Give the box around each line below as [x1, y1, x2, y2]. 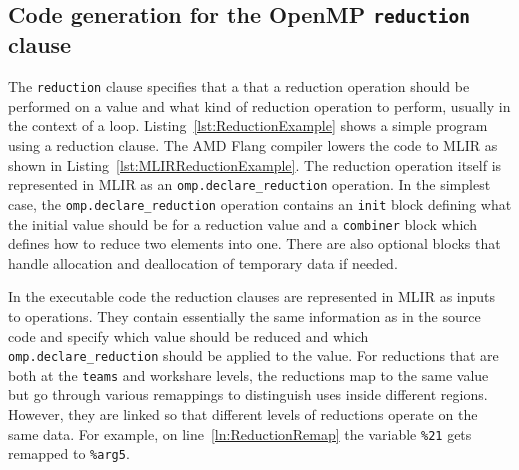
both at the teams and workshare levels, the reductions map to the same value [8, 364, 489, 385]
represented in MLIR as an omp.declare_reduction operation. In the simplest [8, 174, 491, 195]
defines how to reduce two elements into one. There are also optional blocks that [8, 233, 501, 254]
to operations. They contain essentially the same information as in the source [8, 305, 481, 326]
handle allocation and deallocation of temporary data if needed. [8, 252, 398, 273]
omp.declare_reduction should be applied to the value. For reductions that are [8, 345, 499, 366]
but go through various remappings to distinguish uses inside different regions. [8, 384, 488, 405]
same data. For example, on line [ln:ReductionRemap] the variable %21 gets [8, 423, 472, 444]
